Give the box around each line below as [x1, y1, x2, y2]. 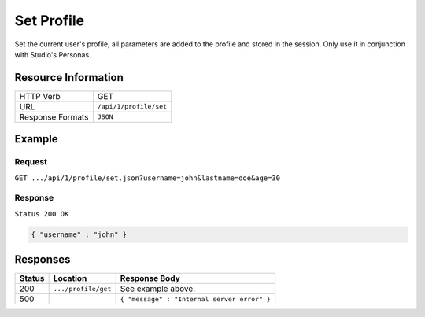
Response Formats [19, 111, 89, 122]
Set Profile [14, 12, 85, 29]
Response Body [120, 273, 180, 284]
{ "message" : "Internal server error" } [120, 295, 271, 303]
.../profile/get [53, 284, 112, 293]
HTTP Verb [19, 90, 61, 101]
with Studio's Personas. [14, 50, 91, 59]
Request [14, 157, 47, 168]
